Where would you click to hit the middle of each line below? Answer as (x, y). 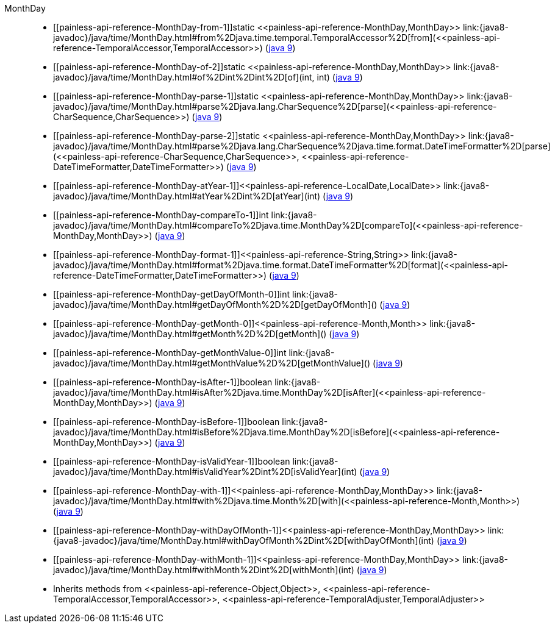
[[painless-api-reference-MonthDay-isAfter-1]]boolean (163, 382)
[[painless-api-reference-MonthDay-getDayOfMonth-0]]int (172, 294)
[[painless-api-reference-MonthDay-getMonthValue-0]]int (170, 353)
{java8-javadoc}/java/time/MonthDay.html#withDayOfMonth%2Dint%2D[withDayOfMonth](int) (244, 541)
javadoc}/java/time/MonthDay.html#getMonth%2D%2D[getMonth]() (190, 334)
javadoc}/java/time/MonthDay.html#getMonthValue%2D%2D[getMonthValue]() (212, 363)
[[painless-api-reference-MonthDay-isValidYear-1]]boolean (172, 461)
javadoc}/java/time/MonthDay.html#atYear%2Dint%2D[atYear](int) (187, 196)
